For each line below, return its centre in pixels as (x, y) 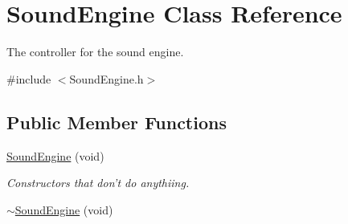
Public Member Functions (117, 122)
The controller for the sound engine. (95, 52)
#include (29, 78)
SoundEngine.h (106, 78)
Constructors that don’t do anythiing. (98, 183)
